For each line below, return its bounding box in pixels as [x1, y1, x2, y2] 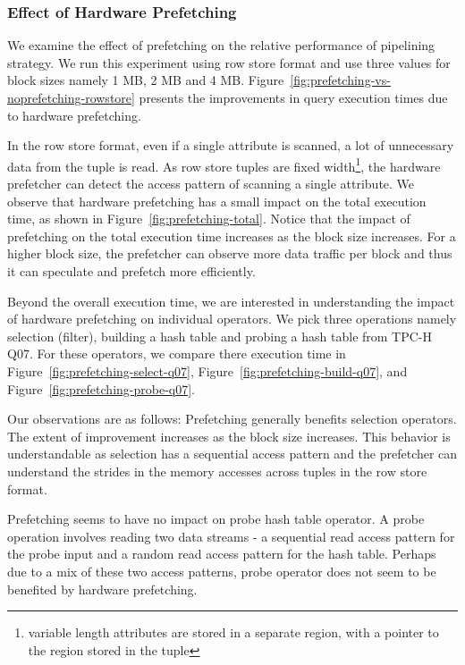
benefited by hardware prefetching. [7, 579, 198, 598]
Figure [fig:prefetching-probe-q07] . [7, 379, 195, 398]
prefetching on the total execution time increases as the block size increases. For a [7, 226, 456, 245]
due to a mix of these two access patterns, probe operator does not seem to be [7, 561, 436, 580]
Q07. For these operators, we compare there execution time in [7, 344, 346, 363]
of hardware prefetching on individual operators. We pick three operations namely [7, 309, 457, 328]
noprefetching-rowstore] [7, 88, 135, 106]
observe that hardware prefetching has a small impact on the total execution [7, 191, 427, 210]
